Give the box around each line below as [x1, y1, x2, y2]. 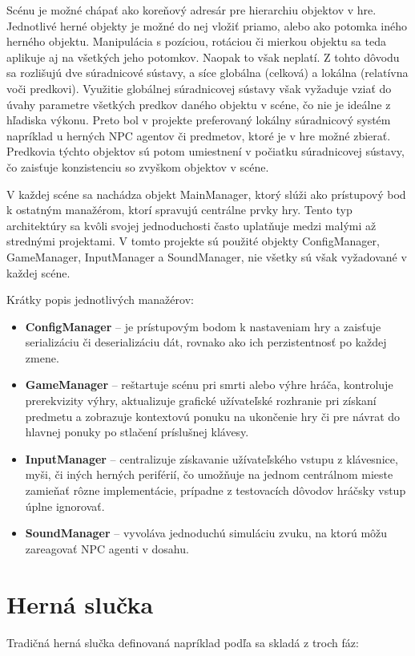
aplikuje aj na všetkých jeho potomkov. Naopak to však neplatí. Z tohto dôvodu [6, 48, 400, 65]
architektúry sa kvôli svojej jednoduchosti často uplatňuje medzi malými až [6, 217, 377, 233]
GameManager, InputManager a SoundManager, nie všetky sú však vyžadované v [6, 248, 407, 265]
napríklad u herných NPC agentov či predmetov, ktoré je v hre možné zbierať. [6, 127, 391, 144]
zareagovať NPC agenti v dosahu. [25, 540, 189, 557]
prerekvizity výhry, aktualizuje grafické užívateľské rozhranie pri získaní [25, 392, 377, 409]
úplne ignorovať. [25, 497, 105, 514]
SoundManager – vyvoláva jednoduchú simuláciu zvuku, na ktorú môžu [25, 524, 388, 541]
